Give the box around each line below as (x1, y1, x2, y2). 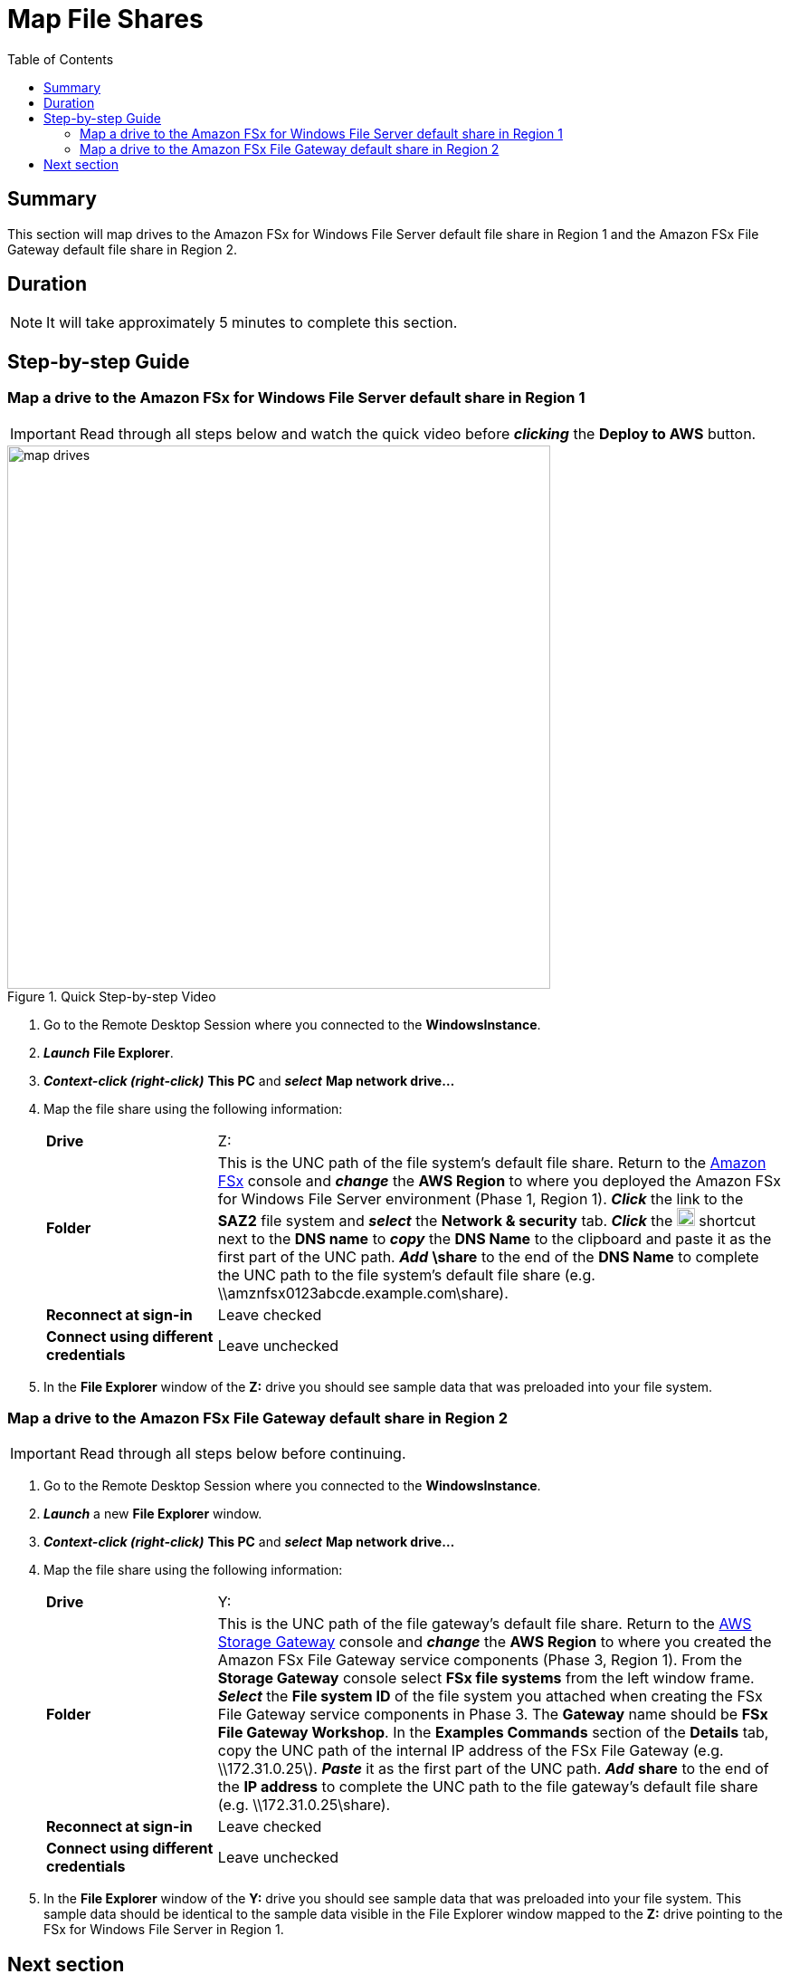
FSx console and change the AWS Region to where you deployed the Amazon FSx (217, 1171, 782, 1190)
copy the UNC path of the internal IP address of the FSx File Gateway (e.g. (217, 1741, 724, 1760)
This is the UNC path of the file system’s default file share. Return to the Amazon (217, 1153, 766, 1172)
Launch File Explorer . (43, 1044, 174, 1060)
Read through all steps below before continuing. (79, 1444, 406, 1463)
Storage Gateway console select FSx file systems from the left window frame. (217, 1669, 755, 1688)
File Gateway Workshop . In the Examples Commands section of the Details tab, (217, 1723, 769, 1742)
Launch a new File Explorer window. (43, 1506, 262, 1522)
